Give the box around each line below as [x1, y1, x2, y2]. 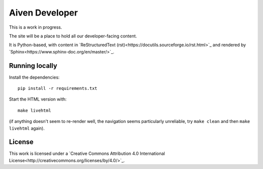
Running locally [9, 61, 57, 70]
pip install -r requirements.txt [18, 85, 97, 91]
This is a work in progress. [9, 24, 62, 30]
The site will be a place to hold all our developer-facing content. [9, 33, 137, 39]
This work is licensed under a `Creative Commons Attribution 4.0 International [9, 151, 165, 156]
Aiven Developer [9, 7, 78, 18]
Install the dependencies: [9, 74, 60, 80]
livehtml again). [9, 125, 45, 131]
